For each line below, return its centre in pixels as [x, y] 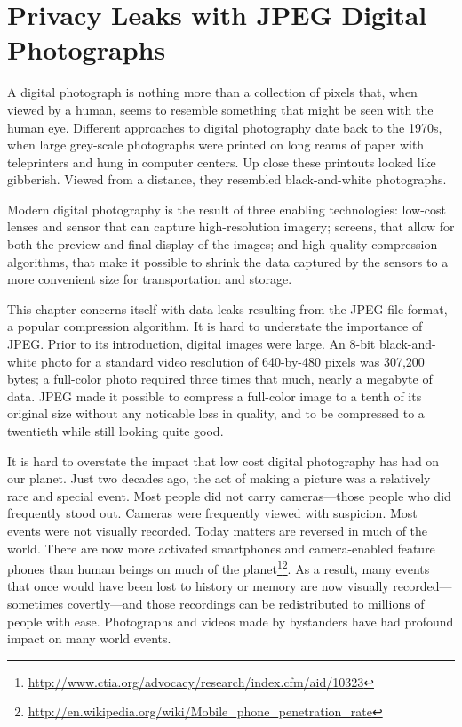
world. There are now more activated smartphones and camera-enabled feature [221, 548]
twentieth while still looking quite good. [115, 431]
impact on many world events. [89, 638]
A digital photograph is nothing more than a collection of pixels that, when [212, 92]
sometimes [36, 603]
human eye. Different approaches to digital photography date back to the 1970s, [225, 127]
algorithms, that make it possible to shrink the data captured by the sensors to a [228, 261]
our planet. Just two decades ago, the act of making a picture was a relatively [219, 478]
